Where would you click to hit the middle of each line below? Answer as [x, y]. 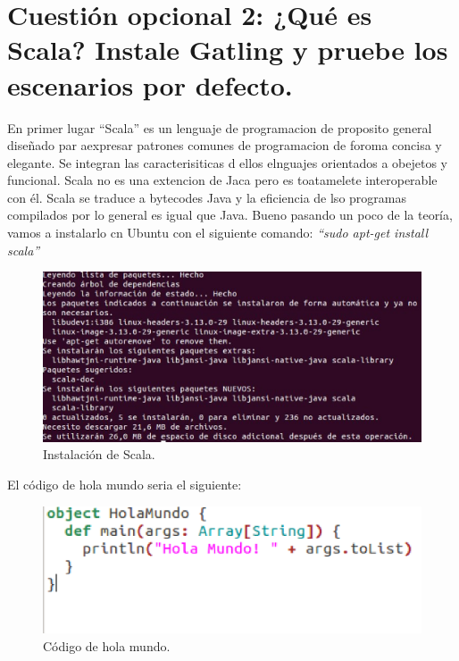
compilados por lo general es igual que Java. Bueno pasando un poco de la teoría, [230, 215]
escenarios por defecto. [150, 84]
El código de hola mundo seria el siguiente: [125, 484]
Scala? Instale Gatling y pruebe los [228, 50]
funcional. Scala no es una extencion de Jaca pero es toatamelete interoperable [222, 180]
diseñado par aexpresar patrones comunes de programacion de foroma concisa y [225, 145]
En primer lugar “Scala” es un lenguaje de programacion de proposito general [220, 127]
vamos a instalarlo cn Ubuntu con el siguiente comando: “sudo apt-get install [218, 233]
